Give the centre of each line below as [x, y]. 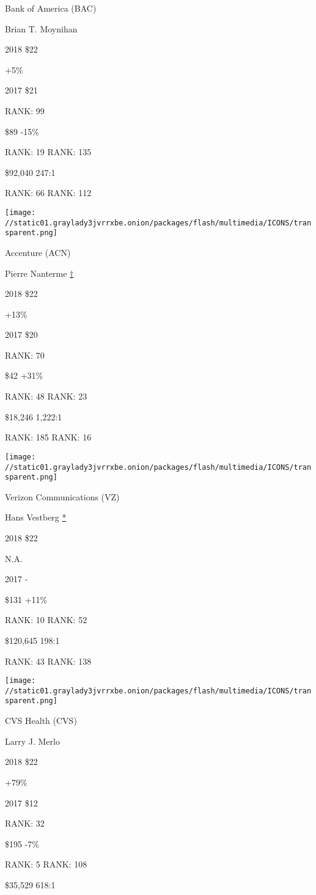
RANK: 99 [25, 110]
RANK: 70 [25, 355]
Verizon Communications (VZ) [62, 496]
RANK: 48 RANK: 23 [46, 396]
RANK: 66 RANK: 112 [48, 193]
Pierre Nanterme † [39, 273]
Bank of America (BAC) [51, 8]
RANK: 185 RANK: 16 [48, 437]
